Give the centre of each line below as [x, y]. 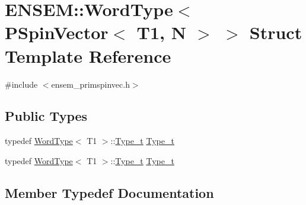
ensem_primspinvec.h [90, 84]
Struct [276, 32]
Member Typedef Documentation [109, 192]
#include [21, 84]
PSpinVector [57, 32]
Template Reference [88, 55]
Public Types [46, 116]
